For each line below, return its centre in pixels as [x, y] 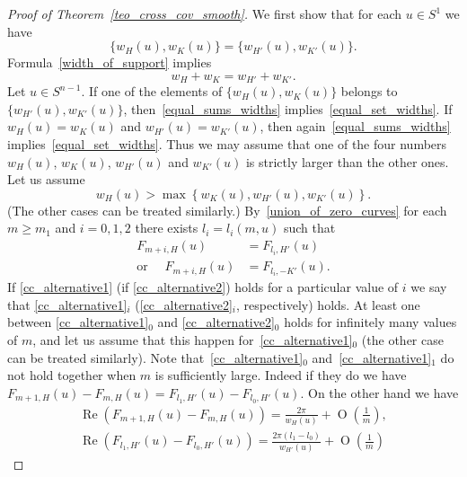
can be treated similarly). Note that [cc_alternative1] [155, 357]
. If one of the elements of [152, 91]
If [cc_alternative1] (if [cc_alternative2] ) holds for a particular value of [203, 287]
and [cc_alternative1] [372, 357]
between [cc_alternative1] [78, 322]
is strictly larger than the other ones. [347, 161]
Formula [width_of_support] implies [110, 62]
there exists [167, 228]
